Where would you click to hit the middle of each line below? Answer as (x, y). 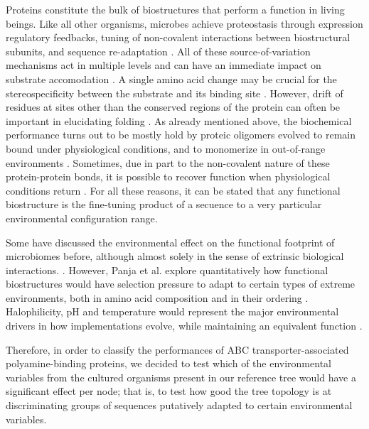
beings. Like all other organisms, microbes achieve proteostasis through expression (184, 23)
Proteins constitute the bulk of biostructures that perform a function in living (175, 9)
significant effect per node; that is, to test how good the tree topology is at (169, 391)
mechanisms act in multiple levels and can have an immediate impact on (164, 65)
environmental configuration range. (82, 218)
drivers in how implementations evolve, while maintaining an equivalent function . (184, 326)
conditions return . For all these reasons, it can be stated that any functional (173, 190)
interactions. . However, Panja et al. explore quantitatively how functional (167, 270)
